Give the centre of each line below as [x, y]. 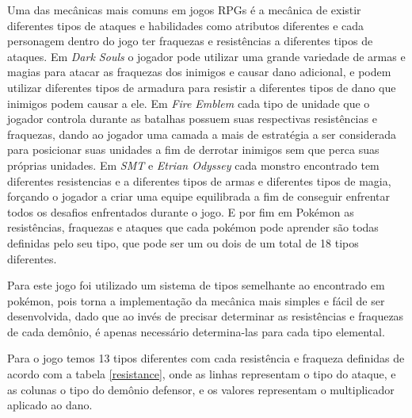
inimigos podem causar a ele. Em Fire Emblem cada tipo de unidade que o [189, 103]
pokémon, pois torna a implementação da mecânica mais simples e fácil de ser [196, 300]
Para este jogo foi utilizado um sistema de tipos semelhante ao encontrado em [196, 285]
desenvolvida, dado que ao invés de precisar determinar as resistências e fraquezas [206, 316]
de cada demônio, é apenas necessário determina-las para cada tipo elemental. [196, 331]
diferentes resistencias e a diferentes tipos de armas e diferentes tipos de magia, [199, 180]
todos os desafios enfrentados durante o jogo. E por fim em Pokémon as [181, 211]
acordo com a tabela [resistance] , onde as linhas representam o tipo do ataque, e [202, 374]
